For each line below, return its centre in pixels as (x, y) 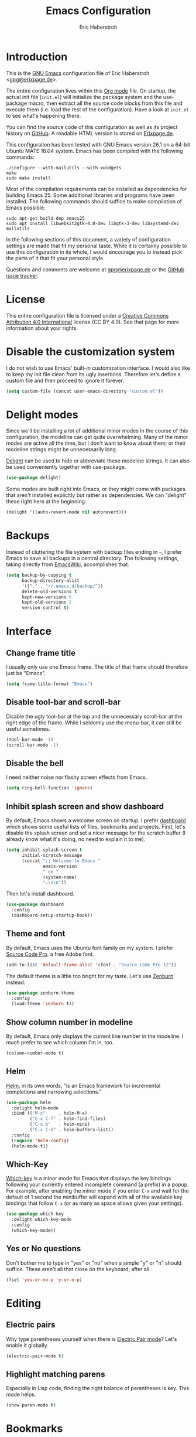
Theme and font (36, 934)
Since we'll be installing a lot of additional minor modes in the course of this (97, 431)
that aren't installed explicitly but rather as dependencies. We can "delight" (97, 495)
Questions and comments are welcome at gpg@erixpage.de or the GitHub (95, 269)
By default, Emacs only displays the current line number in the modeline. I (95, 1036)
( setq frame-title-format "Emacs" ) (49, 684)
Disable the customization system (91, 351)
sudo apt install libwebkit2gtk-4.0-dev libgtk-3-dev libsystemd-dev (93, 223)
